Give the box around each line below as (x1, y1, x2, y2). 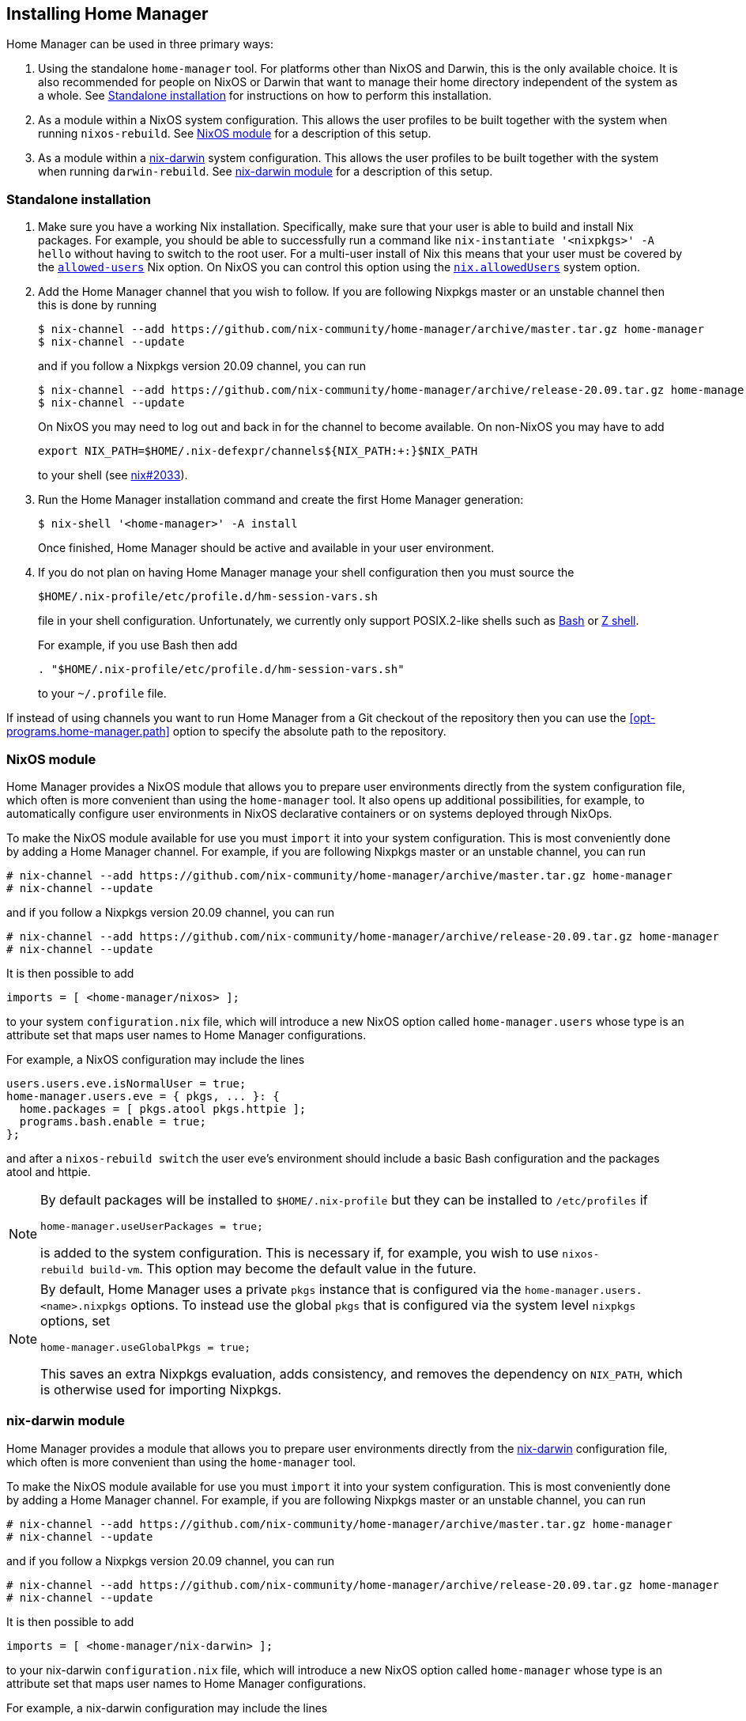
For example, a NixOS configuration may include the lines (6, 1052, 305, 1066)
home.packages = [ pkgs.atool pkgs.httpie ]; (19, 1102, 307, 1115)
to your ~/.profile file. (38, 687, 167, 701)
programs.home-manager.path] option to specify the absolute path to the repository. (6, 724, 446, 739)
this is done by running (38, 298, 157, 312)
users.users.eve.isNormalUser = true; (6, 1076, 247, 1090)
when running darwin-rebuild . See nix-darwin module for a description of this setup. (38, 165, 493, 179)
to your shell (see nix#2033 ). (38, 468, 188, 482)
